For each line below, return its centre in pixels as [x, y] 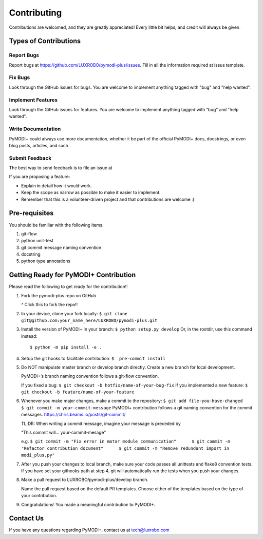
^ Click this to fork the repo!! [49, 305]
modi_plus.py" [38, 455]
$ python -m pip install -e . [66, 347]
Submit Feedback [30, 158]
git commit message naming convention [61, 247]
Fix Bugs [19, 77]
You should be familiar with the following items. [56, 225]
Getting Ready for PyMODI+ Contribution [72, 275]
